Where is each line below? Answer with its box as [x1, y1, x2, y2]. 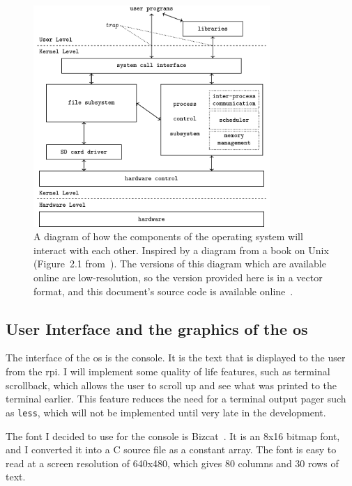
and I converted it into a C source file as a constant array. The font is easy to [6, 442, 337, 457]
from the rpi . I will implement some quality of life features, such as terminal [6, 364, 330, 379]
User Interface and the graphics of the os [6, 318, 308, 339]
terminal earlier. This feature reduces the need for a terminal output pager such [6, 391, 346, 406]
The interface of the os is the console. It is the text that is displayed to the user [6, 350, 346, 365]
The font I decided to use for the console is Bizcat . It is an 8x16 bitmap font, [6, 428, 340, 443]
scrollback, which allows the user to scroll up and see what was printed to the [6, 377, 337, 392]
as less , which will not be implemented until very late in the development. [6, 405, 326, 419]
